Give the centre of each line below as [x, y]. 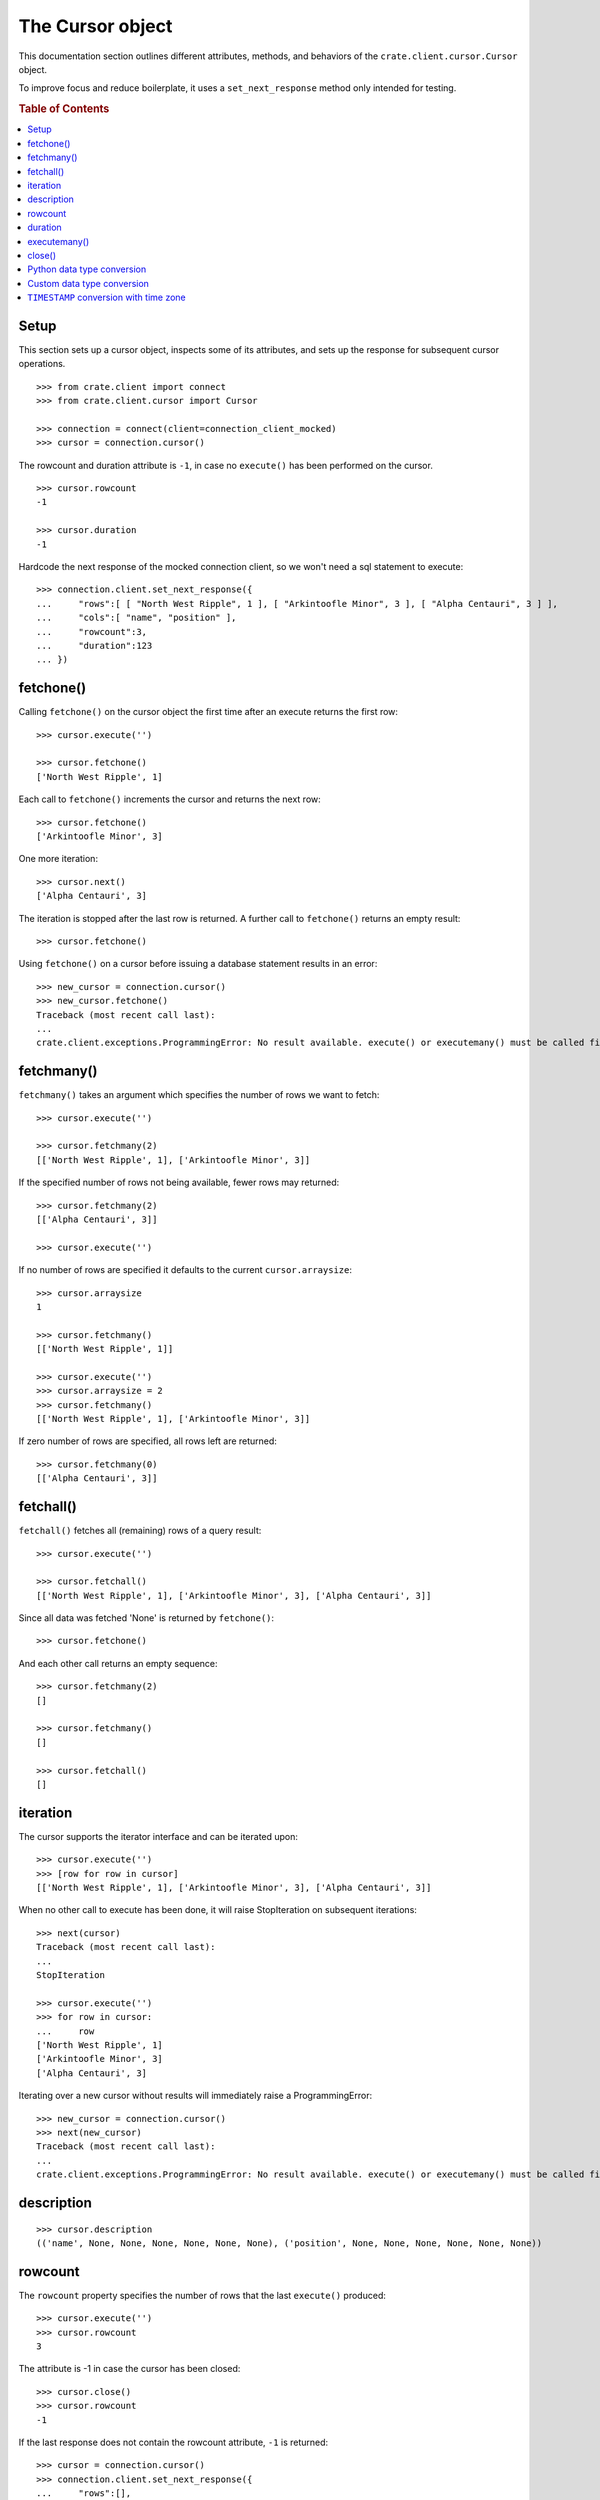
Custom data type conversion [88, 283]
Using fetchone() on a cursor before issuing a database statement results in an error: [198, 964]
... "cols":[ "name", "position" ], [136, 618]
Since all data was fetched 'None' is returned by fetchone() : [146, 1618]
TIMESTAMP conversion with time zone [106, 297]
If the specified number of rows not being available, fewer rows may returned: [179, 1182]
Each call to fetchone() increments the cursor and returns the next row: [170, 799]
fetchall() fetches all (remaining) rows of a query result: [140, 1531]
